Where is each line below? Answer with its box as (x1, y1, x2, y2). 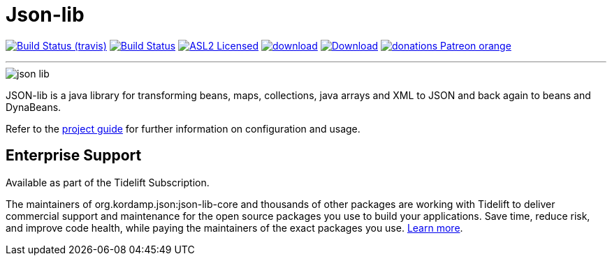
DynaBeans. (6, 100, 61, 113)
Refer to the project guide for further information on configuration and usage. (6, 122, 360, 135)
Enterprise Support (6, 147, 142, 165)
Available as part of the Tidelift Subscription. (6, 176, 210, 188)
